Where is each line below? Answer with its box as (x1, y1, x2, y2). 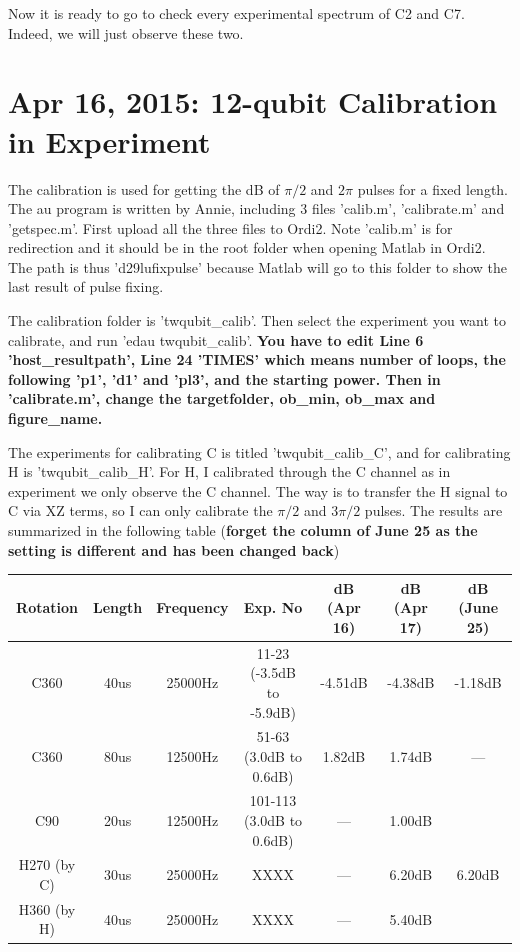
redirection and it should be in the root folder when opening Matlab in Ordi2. (8, 237, 486, 258)
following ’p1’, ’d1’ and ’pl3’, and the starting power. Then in (8, 368, 441, 389)
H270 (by (18, 854, 76, 875)
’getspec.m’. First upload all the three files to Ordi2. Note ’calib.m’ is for (8, 217, 453, 238)
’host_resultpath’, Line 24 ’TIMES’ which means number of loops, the (8, 349, 506, 370)
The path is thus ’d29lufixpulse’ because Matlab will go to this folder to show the (8, 256, 508, 277)
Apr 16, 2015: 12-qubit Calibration (8, 81, 498, 122)
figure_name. (8, 408, 103, 429)
